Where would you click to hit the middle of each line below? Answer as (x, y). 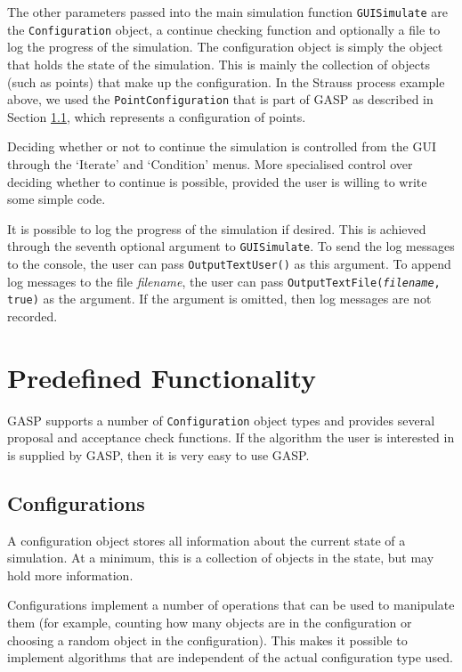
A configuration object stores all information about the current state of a (207, 540)
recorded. (32, 316)
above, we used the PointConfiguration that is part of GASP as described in (220, 99)
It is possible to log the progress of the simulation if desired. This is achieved (217, 228)
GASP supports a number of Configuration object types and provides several (221, 420)
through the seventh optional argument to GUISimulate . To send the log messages (231, 246)
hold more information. (70, 575)
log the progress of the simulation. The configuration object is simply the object (225, 47)
